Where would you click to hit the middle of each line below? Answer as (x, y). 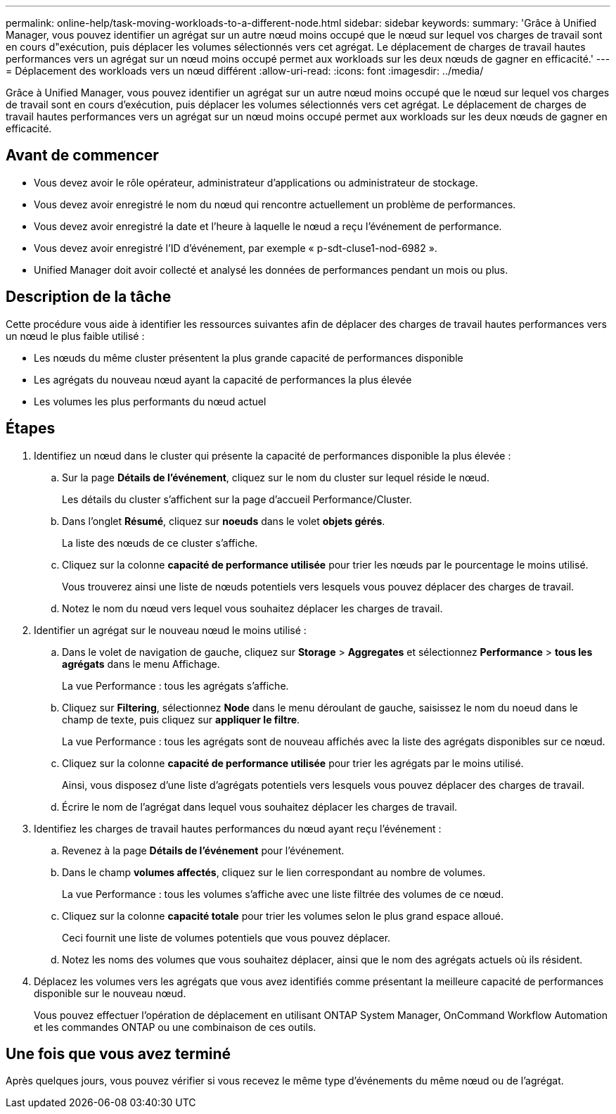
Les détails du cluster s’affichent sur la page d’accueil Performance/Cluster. (237, 499)
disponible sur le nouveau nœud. (110, 993)
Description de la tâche (89, 297)
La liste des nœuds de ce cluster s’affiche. (160, 543)
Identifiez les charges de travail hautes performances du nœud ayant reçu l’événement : (238, 828)
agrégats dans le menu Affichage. (141, 664)
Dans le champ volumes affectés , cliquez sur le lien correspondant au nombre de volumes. (274, 872)
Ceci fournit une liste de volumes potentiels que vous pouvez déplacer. (226, 937)
